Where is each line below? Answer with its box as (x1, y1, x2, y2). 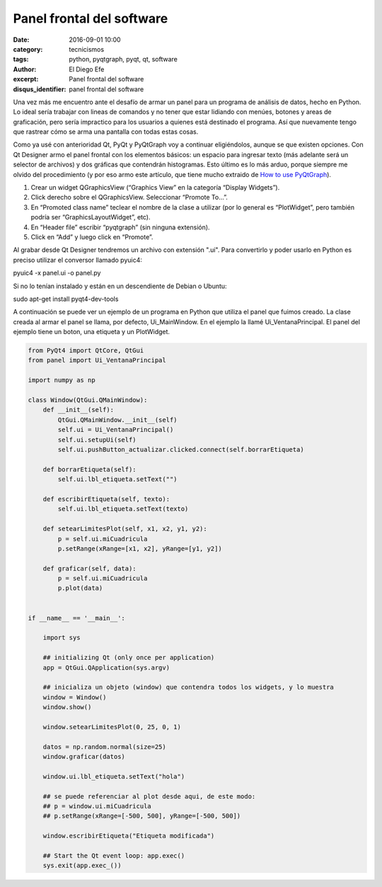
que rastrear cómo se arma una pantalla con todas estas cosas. (13, 127, 199, 136)
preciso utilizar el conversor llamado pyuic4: (13, 256, 143, 264)
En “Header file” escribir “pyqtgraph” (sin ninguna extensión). (30, 223, 210, 231)
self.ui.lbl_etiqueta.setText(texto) (57, 505, 189, 513)
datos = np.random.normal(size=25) (42, 743, 166, 750)
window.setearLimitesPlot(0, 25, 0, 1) (42, 723, 182, 731)
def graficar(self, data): (42, 564, 137, 573)
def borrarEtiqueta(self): (42, 465, 137, 474)
